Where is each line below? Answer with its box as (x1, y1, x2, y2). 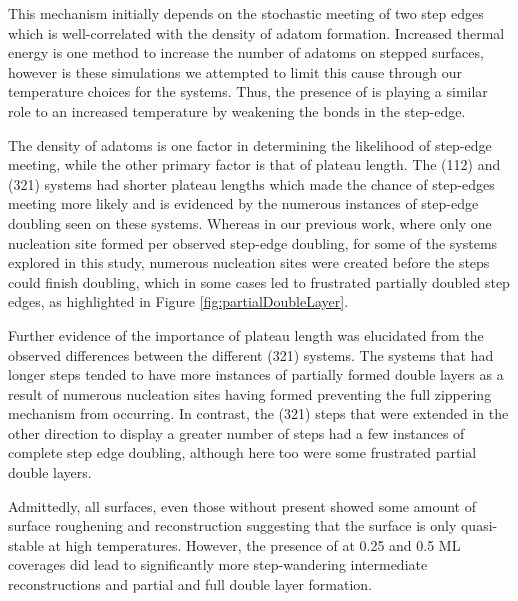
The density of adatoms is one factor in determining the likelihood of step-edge (8, 134, 492, 155)
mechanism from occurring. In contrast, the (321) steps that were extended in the (8, 403, 509, 424)
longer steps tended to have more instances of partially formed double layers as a (8, 364, 504, 385)
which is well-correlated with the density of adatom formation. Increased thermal (8, 22, 505, 43)
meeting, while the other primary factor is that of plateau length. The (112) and (8, 154, 501, 175)
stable (8, 534, 44, 555)
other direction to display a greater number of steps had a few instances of (8, 422, 465, 443)
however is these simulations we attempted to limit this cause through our (8, 61, 462, 82)
